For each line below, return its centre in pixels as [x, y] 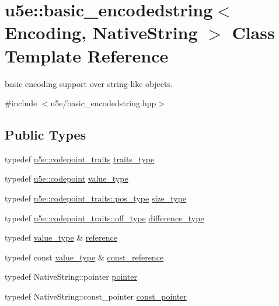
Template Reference [87, 55]
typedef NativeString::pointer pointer [71, 277]
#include [21, 103]
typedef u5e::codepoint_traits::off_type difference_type [104, 218]
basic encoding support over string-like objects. [89, 83]
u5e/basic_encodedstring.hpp [103, 103]
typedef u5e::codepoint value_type [67, 178]
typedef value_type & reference [61, 237]
